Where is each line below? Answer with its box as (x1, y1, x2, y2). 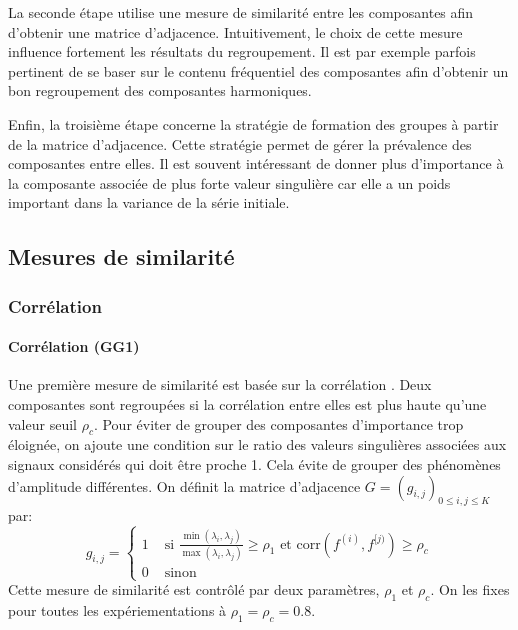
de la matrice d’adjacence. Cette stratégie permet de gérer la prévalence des (8, 133, 472, 154)
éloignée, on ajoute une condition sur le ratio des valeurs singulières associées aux (8, 434, 507, 455)
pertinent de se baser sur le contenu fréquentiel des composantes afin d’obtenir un (8, 60, 509, 81)
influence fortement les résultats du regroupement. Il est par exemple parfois (8, 41, 476, 62)
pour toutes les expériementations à (8, 599, 227, 620)
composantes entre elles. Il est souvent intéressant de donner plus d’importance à (8, 153, 504, 174)
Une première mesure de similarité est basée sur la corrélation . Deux (8, 374, 432, 395)
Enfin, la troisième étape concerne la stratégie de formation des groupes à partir (8, 113, 499, 134)
